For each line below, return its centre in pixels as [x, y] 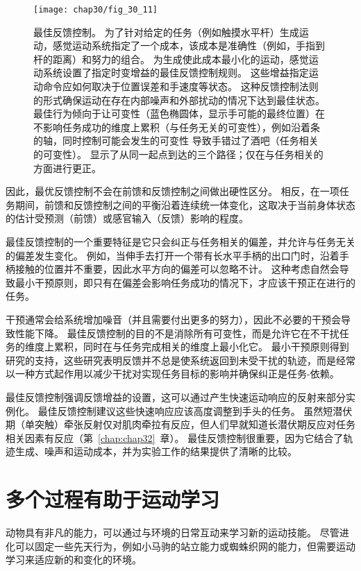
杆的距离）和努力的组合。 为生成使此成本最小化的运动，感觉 [171, 59]
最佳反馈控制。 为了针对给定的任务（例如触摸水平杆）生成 [166, 32]
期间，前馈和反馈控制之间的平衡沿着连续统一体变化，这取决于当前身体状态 [185, 204]
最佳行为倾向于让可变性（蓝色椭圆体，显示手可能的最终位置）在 [179, 113]
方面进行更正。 [67, 168]
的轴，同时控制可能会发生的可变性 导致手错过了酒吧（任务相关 [176, 140]
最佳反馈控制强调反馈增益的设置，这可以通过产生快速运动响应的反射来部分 [176, 397]
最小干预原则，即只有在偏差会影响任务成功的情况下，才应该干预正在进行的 [185, 282]
